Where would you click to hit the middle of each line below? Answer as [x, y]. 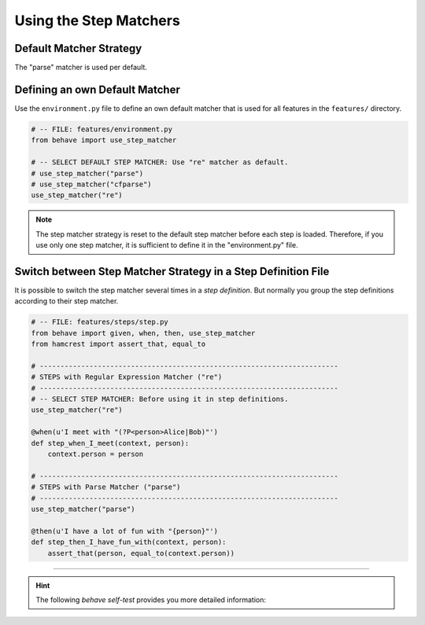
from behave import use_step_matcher [104, 140]
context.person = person [96, 454]
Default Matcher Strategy [78, 48]
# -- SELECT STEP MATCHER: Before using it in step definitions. [160, 399]
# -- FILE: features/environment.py [102, 129]
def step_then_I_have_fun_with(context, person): [129, 542]
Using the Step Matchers [97, 20]
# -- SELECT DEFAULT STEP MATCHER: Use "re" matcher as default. [160, 162]
